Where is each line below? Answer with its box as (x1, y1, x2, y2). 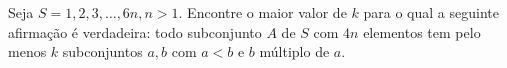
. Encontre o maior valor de (178, 2, 347, 22)
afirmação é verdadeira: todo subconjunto (8, 21, 262, 42)
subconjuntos (62, 41, 143, 62)
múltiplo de (259, 41, 330, 62)
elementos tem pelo (363, 21, 481, 42)
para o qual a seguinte (363, 2, 499, 22)
